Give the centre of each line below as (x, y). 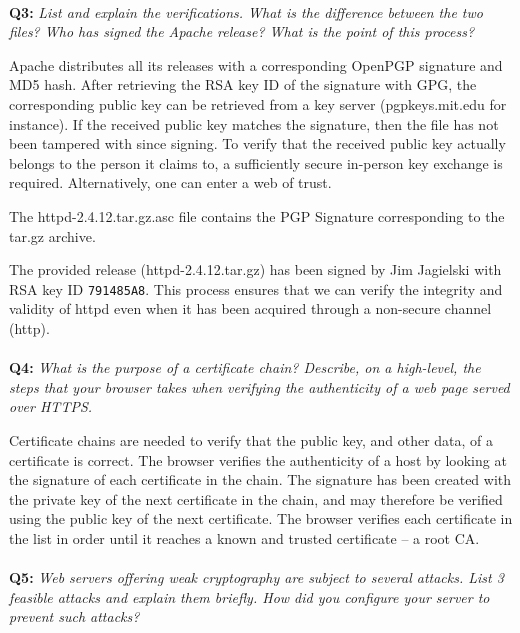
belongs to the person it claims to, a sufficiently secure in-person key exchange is (256, 162)
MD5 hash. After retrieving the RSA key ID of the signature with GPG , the (243, 84)
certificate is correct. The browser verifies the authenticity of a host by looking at (258, 459)
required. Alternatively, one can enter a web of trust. (170, 182)
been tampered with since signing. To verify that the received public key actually (257, 143)
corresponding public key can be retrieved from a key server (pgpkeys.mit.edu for (258, 103)
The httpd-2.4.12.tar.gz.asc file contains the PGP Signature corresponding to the (257, 215)
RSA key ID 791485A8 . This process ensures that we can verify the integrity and (256, 288)
